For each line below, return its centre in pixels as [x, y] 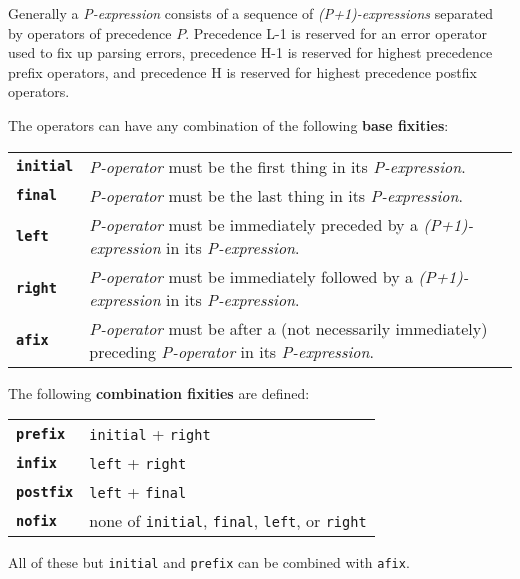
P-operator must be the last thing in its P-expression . [276, 195]
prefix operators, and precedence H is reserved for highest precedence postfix [242, 71]
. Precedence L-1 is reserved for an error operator [336, 32]
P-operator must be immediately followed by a [251, 276]
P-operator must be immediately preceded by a [253, 224]
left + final [138, 492]
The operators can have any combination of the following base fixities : [228, 124]
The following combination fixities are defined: [159, 392]
